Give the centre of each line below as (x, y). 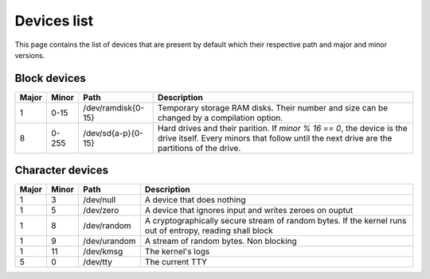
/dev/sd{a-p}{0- (113, 133)
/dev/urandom (109, 241)
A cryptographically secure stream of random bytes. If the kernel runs (276, 221)
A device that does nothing (195, 200)
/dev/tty (98, 262)
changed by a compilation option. (221, 118)
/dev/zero (101, 211)
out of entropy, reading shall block (209, 231)
